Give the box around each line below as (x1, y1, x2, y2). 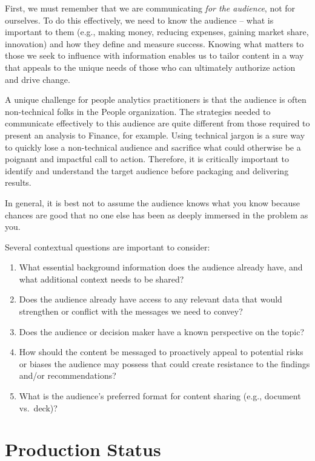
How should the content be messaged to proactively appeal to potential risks (19, 345, 303, 358)
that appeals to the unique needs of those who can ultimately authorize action (5, 60, 296, 73)
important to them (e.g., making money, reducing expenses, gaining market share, (5, 25, 309, 38)
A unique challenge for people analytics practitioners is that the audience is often (5, 93, 307, 106)
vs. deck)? (19, 401, 58, 414)
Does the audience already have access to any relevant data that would (19, 293, 282, 306)
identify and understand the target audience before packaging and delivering (5, 164, 289, 177)
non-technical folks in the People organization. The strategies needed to (5, 105, 271, 117)
